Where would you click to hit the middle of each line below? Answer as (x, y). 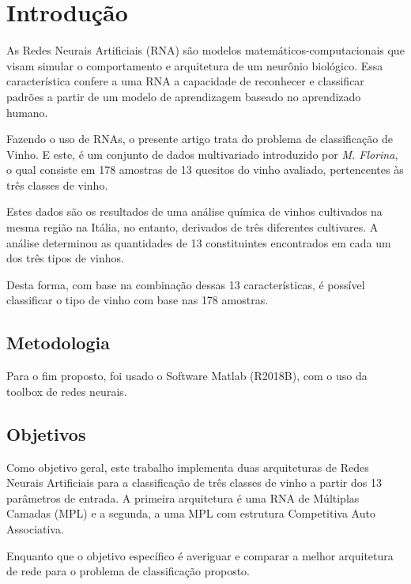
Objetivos (46, 433)
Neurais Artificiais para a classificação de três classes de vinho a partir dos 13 (194, 482)
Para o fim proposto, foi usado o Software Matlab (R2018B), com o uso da (187, 376)
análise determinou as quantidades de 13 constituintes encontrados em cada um (199, 242)
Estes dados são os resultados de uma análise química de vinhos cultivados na (194, 211)
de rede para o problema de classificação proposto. (128, 571)
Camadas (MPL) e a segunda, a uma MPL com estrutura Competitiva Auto (191, 513)
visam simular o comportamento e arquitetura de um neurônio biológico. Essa (195, 65)
